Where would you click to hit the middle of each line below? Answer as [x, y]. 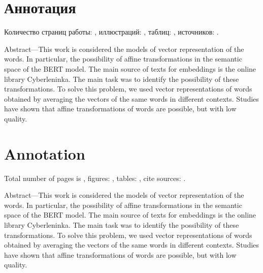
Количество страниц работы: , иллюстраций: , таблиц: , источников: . [111, 32]
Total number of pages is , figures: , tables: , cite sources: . [95, 178]
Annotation [45, 153]
